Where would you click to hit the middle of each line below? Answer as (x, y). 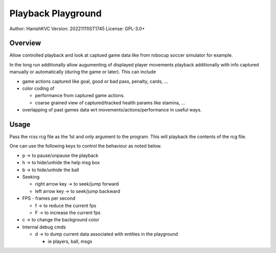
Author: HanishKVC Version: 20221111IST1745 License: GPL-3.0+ (77, 29)
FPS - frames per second (49, 198)
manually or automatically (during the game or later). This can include (83, 72)
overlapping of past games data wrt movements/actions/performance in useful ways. (112, 110)
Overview (25, 43)
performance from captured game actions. (80, 96)
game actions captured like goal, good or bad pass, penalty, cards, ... (95, 81)
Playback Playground (55, 13)
